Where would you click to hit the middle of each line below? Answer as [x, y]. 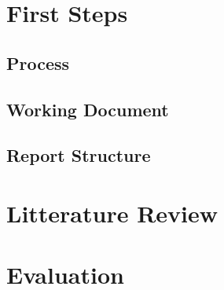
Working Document [88, 109]
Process [38, 62]
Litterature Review [112, 213]
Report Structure [79, 155]
